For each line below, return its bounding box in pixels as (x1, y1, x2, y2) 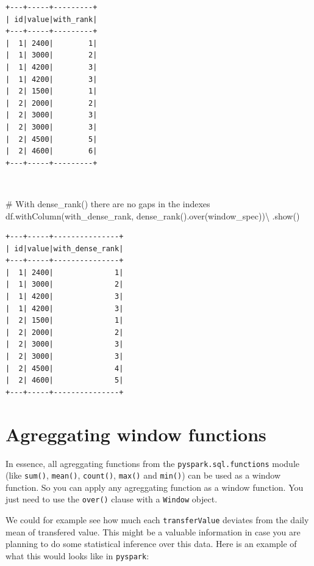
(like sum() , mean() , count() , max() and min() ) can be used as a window (5, 469, 281, 482)
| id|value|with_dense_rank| (5, 244, 124, 253)
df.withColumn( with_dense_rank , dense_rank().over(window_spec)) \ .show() (5, 209, 300, 222)
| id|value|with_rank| (5, 15, 98, 24)
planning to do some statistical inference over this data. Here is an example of (5, 537, 297, 550)
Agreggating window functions (5, 421, 266, 446)
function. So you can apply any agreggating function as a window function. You (5, 480, 304, 493)
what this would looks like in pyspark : (5, 549, 149, 562)
